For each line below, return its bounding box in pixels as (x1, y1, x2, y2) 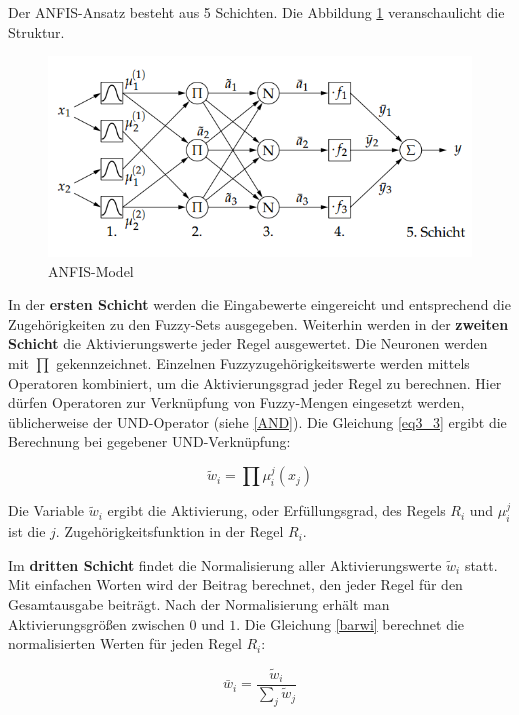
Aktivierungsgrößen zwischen (8, 613, 185, 634)
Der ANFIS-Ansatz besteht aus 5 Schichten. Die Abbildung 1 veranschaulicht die (8, 2, 505, 22)
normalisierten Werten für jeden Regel (8, 633, 242, 654)
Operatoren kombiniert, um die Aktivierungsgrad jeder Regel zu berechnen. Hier (8, 372, 502, 393)
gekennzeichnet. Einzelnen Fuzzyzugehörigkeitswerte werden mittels (56, 352, 470, 373)
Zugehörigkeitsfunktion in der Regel (64, 521, 284, 542)
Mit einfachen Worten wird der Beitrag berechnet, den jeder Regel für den (8, 574, 463, 595)
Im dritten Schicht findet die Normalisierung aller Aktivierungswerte (8, 554, 442, 575)
